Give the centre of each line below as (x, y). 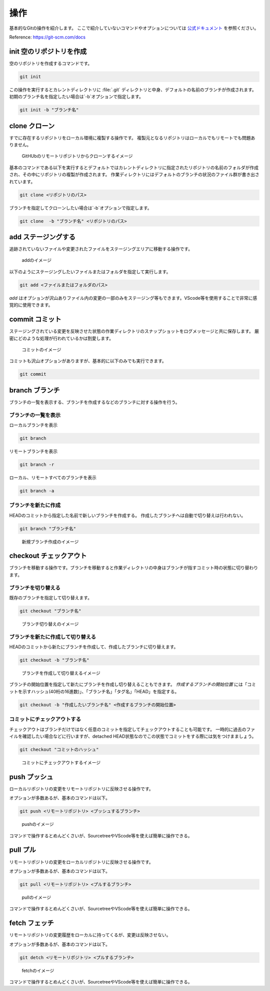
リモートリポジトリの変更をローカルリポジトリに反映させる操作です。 (81, 862)
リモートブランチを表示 (33, 451)
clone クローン (32, 126)
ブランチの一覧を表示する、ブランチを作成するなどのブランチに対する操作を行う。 (94, 402)
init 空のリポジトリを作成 (48, 51)
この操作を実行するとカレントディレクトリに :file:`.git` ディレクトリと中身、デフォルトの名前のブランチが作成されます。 (133, 90)
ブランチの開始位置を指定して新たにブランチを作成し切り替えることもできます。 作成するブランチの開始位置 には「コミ (133, 684)
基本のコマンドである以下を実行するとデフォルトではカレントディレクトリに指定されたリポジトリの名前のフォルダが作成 (134, 167)
